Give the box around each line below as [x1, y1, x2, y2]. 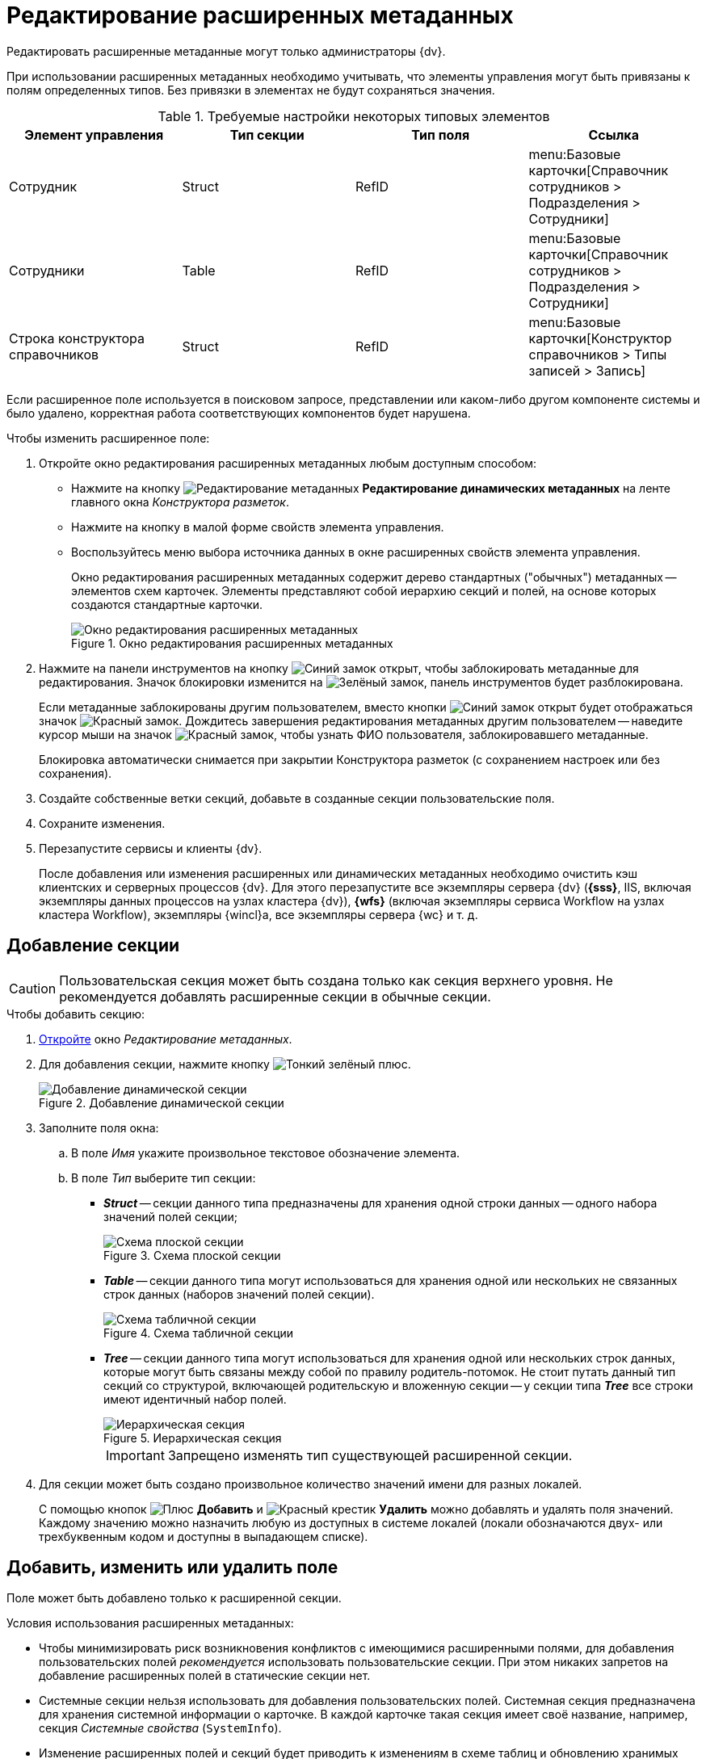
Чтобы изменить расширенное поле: [6, 430, 210, 445]
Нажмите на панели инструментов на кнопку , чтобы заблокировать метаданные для [39, 661, 639, 675]
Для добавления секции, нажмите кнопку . [39, 1056, 411, 1071]
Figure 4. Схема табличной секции [103, 1325, 294, 1340]
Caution [9, 980, 57, 997]
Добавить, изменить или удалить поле [6, 1557, 338, 1578]
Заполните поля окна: [39, 1120, 159, 1135]
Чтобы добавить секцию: [6, 1006, 145, 1021]
